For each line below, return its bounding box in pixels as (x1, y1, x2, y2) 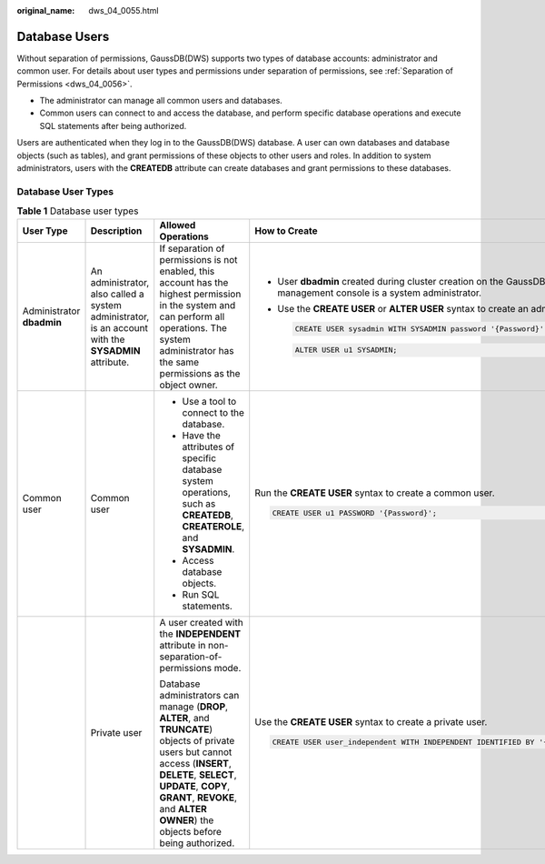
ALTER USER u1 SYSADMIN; (294, 346, 398, 355)
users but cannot (159, 746, 233, 759)
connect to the (182, 406, 245, 418)
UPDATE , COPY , (159, 779, 231, 792)
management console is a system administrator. (277, 286, 481, 299)
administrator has (159, 344, 234, 357)
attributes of (182, 440, 235, 453)
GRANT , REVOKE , (159, 791, 238, 804)
